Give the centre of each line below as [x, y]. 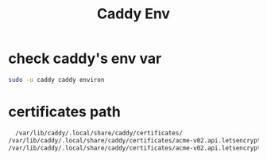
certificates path [64, 111]
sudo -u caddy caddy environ [56, 80]
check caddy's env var [85, 59]
